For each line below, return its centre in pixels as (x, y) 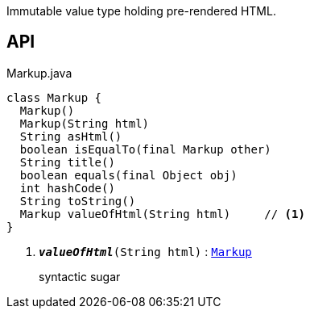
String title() (67, 162)
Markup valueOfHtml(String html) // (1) (162, 214)
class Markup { (54, 97)
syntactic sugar (80, 276)
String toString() (78, 201)
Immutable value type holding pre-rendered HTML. (141, 11)
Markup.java (39, 73)
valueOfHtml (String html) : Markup (145, 251)
